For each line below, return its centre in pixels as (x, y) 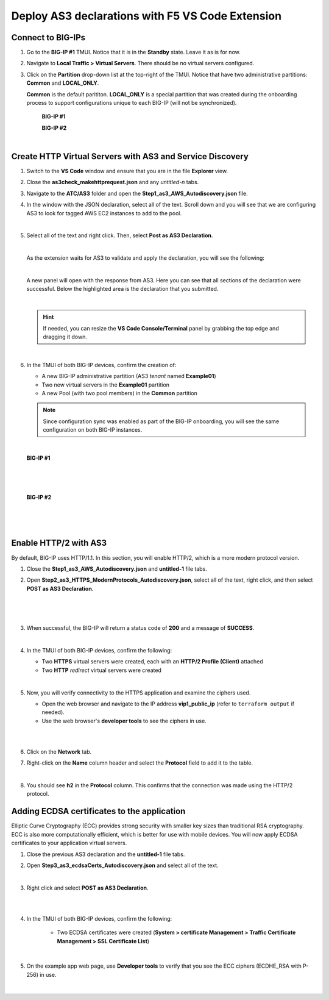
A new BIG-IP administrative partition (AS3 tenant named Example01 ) (129, 376)
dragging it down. (65, 337)
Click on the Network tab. (59, 752)
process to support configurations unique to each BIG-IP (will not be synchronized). (132, 103)
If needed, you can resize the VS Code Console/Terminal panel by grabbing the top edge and (161, 328)
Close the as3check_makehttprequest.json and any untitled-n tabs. (113, 182)
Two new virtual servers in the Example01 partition (106, 385)
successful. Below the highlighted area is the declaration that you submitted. (122, 289)
